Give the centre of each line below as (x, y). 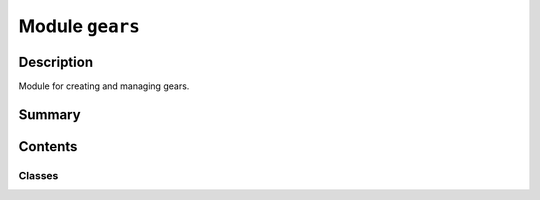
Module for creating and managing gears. (104, 86)
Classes (38, 175)
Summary (49, 114)
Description (56, 61)
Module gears (79, 26)
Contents (48, 146)
